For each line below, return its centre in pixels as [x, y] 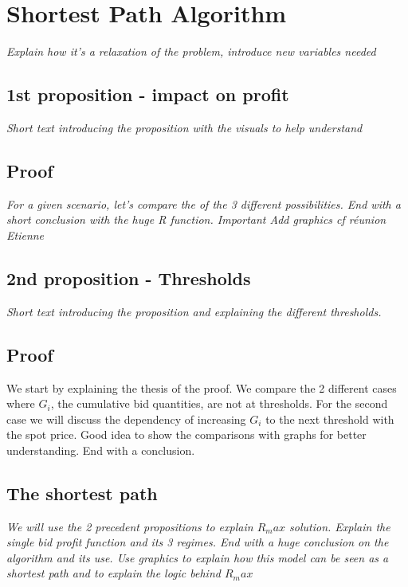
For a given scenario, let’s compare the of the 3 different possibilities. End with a [204, 203]
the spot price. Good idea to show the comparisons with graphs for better [186, 434]
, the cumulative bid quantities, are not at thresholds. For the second [219, 403]
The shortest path [82, 493]
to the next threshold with [330, 419]
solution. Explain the [340, 526]
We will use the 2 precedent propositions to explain [130, 526]
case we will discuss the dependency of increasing [126, 419]
